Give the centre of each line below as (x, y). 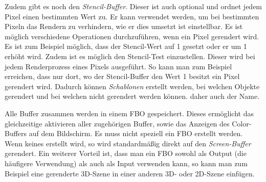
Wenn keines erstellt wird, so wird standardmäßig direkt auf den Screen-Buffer (128, 143)
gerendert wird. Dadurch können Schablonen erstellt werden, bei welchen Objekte (132, 86)
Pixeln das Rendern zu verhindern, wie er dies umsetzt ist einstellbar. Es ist (124, 26)
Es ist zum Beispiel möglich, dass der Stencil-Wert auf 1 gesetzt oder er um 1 (126, 46)
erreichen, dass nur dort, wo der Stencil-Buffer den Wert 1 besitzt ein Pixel (122, 76)
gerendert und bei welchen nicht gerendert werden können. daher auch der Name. (132, 96)
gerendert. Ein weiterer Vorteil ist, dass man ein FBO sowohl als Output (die (126, 153)
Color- (242, 123)
